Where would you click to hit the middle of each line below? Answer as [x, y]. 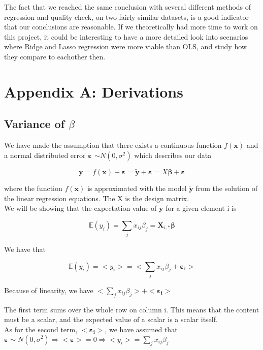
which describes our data [173, 155]
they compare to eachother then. [55, 56]
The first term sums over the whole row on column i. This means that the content [132, 309]
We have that [25, 249]
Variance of [35, 124]
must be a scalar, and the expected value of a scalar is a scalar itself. [111, 319]
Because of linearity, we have [49, 290]
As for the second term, [41, 329]
